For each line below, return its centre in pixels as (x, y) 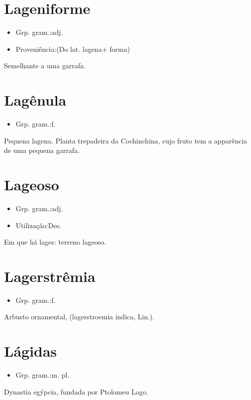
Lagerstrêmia (50, 276)
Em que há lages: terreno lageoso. (55, 242)
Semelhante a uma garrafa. (45, 66)
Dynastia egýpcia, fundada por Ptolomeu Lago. (76, 391)
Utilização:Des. (39, 225)
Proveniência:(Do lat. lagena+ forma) (73, 49)
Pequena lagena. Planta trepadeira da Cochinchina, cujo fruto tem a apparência (126, 140)
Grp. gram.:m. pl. (42, 375)
